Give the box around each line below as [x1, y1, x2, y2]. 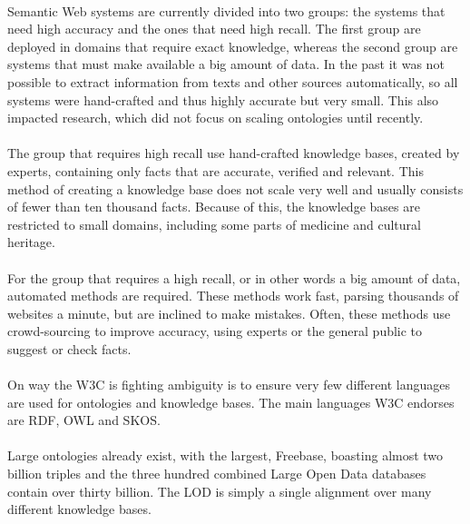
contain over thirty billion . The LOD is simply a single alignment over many [7, 481, 432, 500]
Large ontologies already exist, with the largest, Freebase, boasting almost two [7, 446, 444, 465]
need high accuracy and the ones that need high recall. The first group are [7, 19, 421, 38]
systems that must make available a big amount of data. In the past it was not [7, 54, 445, 74]
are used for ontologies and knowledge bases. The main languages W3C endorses [7, 392, 455, 411]
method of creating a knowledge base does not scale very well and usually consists [7, 179, 464, 198]
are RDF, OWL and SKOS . [7, 410, 161, 430]
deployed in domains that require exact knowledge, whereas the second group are [7, 36, 458, 55]
